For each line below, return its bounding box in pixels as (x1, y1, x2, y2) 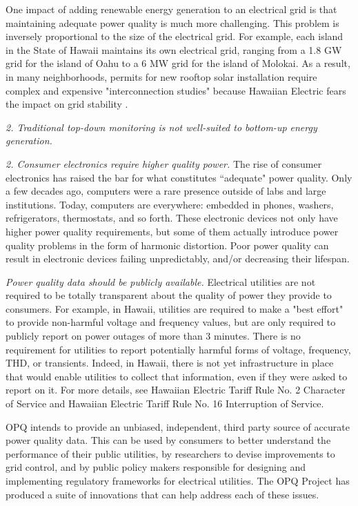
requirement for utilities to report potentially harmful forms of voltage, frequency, (6, 342, 351, 356)
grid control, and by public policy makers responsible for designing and (6, 460, 306, 474)
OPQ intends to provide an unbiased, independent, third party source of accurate (6, 419, 350, 434)
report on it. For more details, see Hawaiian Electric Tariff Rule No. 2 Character (6, 382, 346, 397)
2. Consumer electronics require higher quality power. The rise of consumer (6, 156, 322, 171)
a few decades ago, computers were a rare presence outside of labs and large (6, 184, 326, 198)
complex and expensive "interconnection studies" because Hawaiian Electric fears (6, 83, 346, 97)
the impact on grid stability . (6, 97, 128, 111)
